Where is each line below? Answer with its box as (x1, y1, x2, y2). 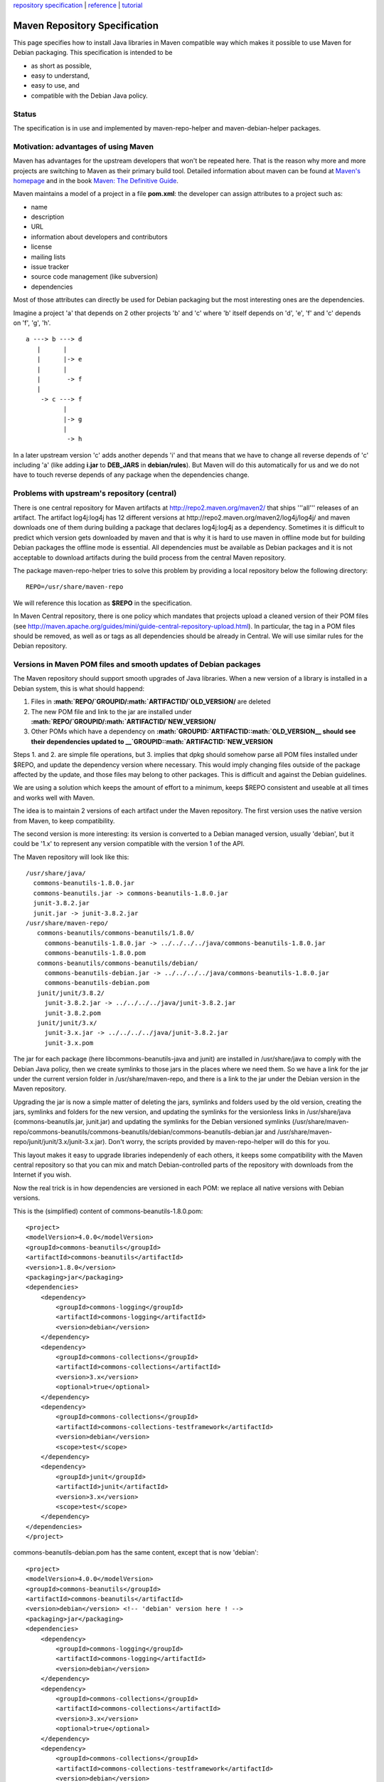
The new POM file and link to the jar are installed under (31, 707, 192, 716)
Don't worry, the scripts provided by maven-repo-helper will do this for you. (107, 1138, 331, 1146)
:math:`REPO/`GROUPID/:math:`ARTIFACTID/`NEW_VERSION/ (31, 717, 216, 726)
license (31, 242, 53, 251)
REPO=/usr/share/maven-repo (26, 583, 124, 591)
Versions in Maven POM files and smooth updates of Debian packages (13, 659, 261, 669)
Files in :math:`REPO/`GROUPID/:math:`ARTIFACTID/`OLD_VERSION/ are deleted (31, 697, 271, 706)
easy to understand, (31, 71, 90, 80)
